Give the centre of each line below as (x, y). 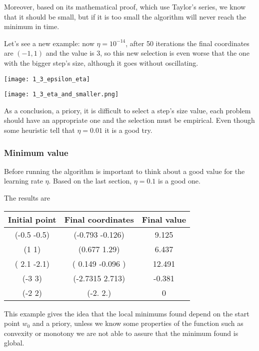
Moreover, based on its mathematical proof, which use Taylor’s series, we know (125, 7)
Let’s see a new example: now (49, 43)
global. (14, 343)
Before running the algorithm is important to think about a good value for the (124, 171)
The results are (27, 198)
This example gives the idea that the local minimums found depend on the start (127, 313)
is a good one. (179, 181)
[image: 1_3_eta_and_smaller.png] (61, 95)
